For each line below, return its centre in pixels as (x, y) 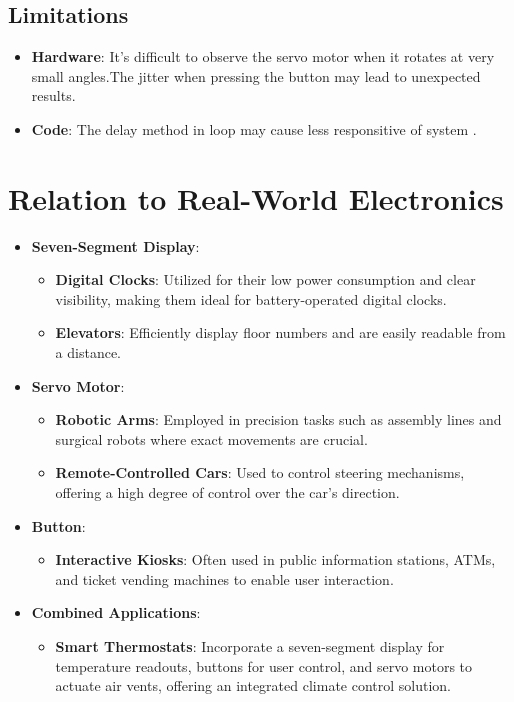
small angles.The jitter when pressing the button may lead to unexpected (256, 75)
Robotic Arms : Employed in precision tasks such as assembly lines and (278, 419)
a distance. (88, 352)
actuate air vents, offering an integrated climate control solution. (253, 685)
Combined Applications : (116, 612)
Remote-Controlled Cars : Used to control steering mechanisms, (260, 472)
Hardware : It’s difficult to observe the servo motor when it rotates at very (263, 56)
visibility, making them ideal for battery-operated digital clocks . (251, 298)
